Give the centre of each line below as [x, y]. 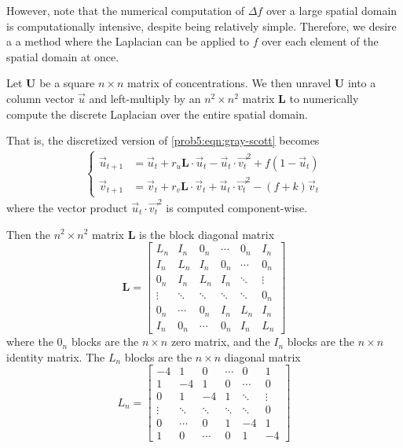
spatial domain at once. [63, 56]
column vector [40, 98]
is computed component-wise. [237, 207]
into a [362, 83]
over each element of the [320, 41]
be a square [67, 83]
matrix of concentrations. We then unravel [229, 83]
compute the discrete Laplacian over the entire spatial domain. [157, 114]
